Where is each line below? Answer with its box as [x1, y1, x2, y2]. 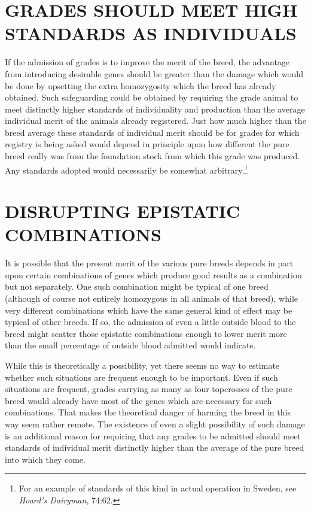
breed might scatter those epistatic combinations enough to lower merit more [5, 327, 287, 339]
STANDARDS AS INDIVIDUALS [5, 21, 297, 45]
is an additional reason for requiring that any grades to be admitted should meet [5, 429, 301, 442]
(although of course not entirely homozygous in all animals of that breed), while [5, 292, 298, 304]
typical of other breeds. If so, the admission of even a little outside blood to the [5, 315, 296, 328]
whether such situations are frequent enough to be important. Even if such [5, 371, 278, 383]
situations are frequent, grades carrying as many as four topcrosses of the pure [5, 382, 292, 395]
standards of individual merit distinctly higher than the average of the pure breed [5, 441, 304, 454]
